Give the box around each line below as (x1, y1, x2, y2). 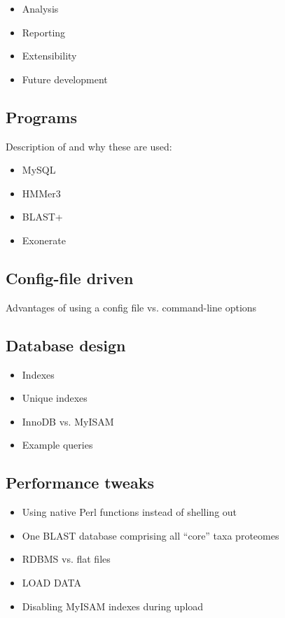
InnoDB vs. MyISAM (22, 414, 114, 428)
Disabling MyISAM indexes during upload (22, 598, 204, 613)
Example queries (22, 437, 93, 452)
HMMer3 (22, 185, 61, 200)
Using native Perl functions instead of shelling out (22, 505, 237, 519)
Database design (6, 334, 126, 356)
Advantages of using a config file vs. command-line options (6, 300, 257, 314)
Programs (6, 106, 77, 127)
